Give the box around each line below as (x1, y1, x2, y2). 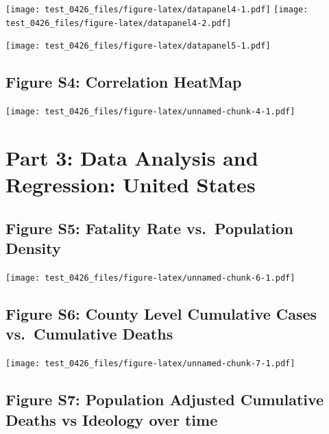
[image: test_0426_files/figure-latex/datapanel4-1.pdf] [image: (5, 5, 308, 14)
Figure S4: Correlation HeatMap (5, 71, 242, 92)
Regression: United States (5, 170, 256, 199)
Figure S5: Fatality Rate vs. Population (5, 217, 293, 238)
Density (5, 238, 61, 259)
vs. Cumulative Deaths (5, 323, 173, 344)
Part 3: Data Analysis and (5, 144, 258, 172)
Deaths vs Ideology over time (5, 409, 218, 430)
